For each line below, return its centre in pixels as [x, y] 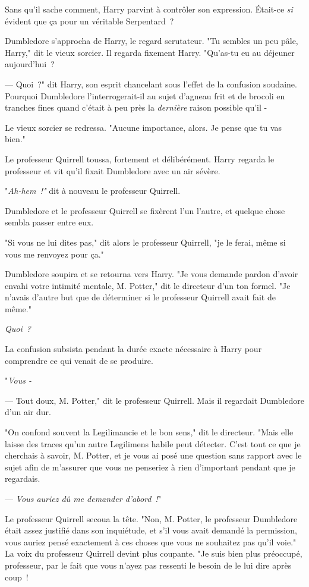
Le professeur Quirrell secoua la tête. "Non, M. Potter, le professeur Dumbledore [151, 518]
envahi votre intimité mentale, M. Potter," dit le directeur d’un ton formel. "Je [148, 285]
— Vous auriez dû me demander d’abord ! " [83, 498]
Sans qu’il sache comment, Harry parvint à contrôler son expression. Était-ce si [149, 9]
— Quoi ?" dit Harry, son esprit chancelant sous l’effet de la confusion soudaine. [151, 84]
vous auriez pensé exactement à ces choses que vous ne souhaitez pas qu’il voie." [151, 542]
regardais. [23, 478]
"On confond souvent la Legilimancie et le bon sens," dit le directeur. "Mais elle [149, 432]
